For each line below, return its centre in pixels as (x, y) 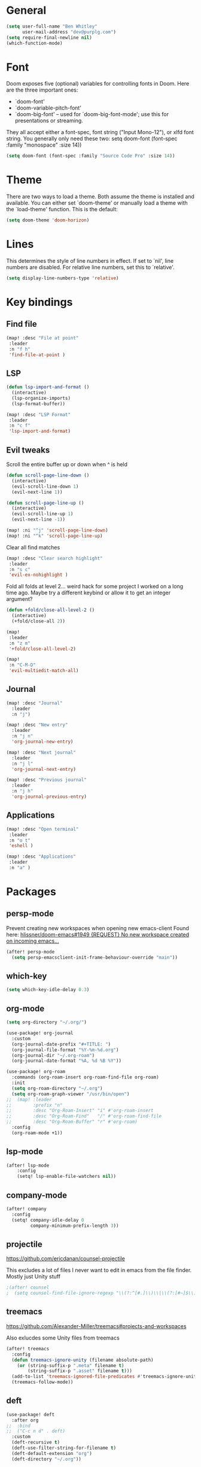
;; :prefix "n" (34, 1105)
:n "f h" (20, 349)
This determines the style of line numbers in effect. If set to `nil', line (90, 261)
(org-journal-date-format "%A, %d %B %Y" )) (66, 1061)
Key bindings (39, 302)
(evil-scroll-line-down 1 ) (45, 486)
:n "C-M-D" (22, 665)
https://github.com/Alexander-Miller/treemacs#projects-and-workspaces (96, 1326)
